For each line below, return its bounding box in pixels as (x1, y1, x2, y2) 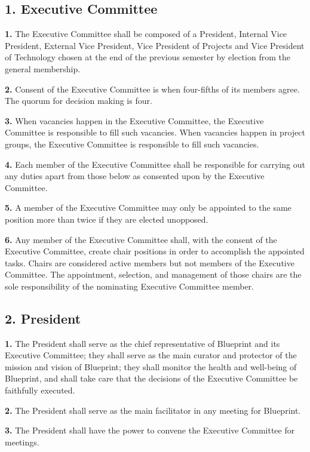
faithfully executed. (5, 384, 75, 396)
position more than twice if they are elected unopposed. (5, 213, 208, 225)
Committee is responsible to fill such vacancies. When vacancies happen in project (5, 126, 305, 139)
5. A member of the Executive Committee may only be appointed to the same (5, 201, 291, 214)
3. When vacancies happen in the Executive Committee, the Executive (5, 114, 264, 127)
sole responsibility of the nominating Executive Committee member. (5, 279, 254, 292)
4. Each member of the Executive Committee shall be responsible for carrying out (5, 158, 305, 170)
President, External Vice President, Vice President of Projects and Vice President (5, 39, 305, 51)
